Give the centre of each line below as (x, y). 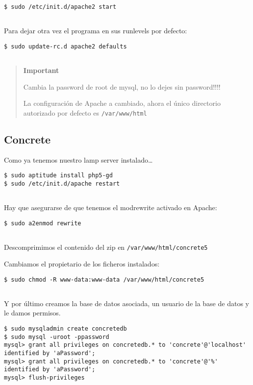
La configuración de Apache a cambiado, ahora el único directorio (122, 103)
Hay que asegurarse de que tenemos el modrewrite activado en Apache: (111, 207)
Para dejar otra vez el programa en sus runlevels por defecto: (96, 31)
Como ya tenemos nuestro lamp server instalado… (78, 159)
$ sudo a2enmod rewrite (43, 224)
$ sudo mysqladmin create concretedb (65, 329)
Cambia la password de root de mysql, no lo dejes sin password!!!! (122, 86)
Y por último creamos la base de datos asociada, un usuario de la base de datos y (126, 303)
